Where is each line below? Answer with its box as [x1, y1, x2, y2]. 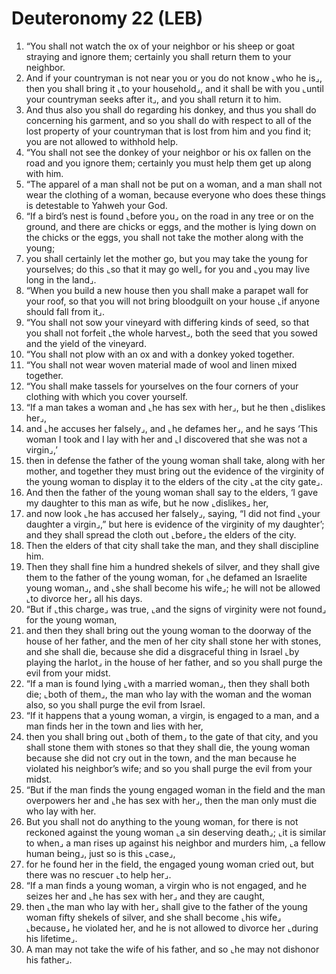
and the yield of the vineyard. [25, 337, 147, 349]
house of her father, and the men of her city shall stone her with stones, [25, 635, 322, 647]
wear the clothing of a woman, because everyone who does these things [25, 188, 326, 201]
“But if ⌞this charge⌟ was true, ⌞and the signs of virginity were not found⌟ [25, 603, 327, 615]
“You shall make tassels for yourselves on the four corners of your [25, 380, 299, 392]
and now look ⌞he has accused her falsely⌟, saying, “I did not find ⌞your [25, 507, 321, 519]
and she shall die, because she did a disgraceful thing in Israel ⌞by [25, 645, 300, 657]
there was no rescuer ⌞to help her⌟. [25, 868, 172, 881]
